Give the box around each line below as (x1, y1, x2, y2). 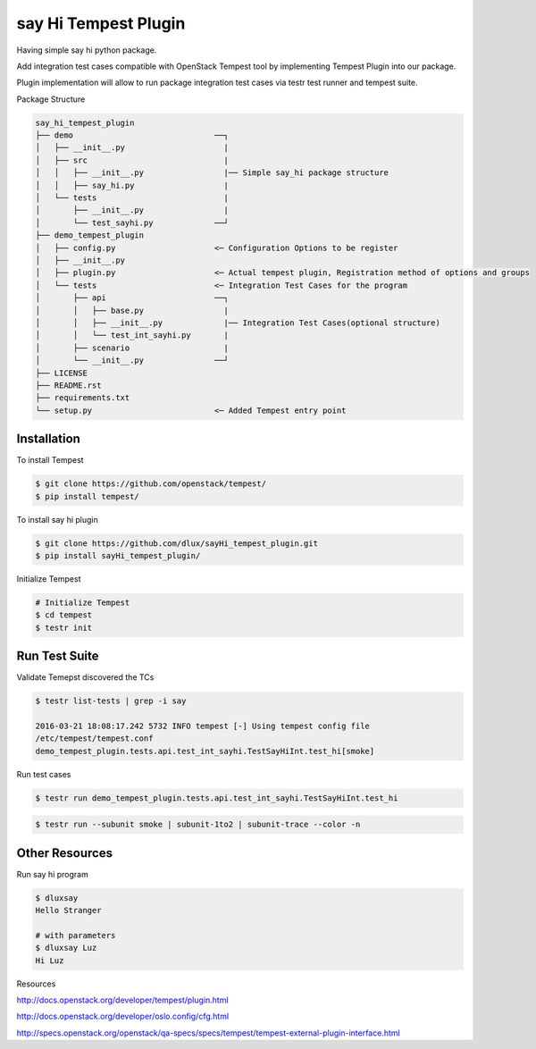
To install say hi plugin (16, 514, 98, 524)
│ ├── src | (35, 155, 230, 165)
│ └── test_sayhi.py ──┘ (35, 217, 230, 228)
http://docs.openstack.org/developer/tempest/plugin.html (16, 994, 229, 1005)
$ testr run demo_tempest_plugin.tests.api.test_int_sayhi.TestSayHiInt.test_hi (35, 793, 398, 803)
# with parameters (35, 930, 116, 940)
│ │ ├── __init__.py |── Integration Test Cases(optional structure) (35, 317, 441, 328)
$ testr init (35, 622, 93, 633)
